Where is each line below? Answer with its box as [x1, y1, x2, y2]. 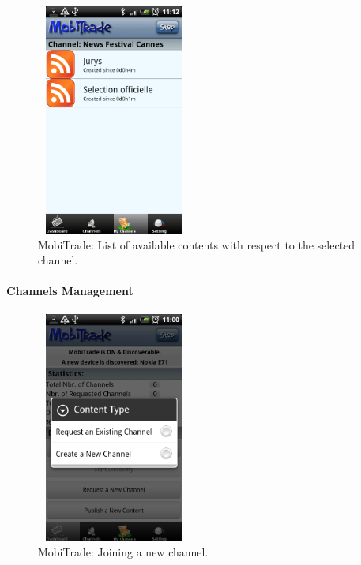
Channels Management [6, 282, 133, 299]
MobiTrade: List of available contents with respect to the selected [38, 236, 355, 253]
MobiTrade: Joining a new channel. [38, 544, 209, 560]
